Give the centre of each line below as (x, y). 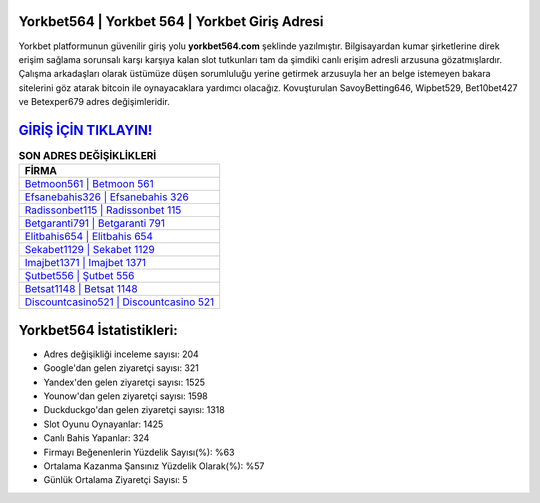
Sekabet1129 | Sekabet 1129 (89, 250)
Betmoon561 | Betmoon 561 (89, 184)
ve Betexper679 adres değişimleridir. (94, 102)
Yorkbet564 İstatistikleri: (98, 330)
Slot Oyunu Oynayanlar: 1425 (103, 424)
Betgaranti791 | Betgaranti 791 (94, 223)
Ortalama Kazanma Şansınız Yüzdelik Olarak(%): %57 (154, 466)
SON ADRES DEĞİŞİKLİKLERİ (87, 156)
